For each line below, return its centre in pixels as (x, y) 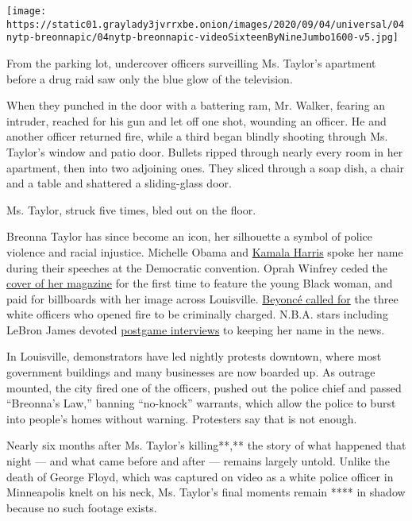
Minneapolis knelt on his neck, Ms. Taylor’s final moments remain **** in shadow (206, 492)
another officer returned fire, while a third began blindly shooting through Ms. (197, 136)
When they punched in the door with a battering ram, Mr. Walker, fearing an (196, 105)
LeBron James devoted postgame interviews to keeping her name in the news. (196, 329)
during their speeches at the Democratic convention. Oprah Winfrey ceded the (197, 267)
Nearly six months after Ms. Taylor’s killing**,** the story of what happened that (206, 445)
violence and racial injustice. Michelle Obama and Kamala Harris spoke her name (205, 251)
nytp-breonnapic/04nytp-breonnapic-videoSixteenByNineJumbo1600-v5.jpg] (202, 38)
